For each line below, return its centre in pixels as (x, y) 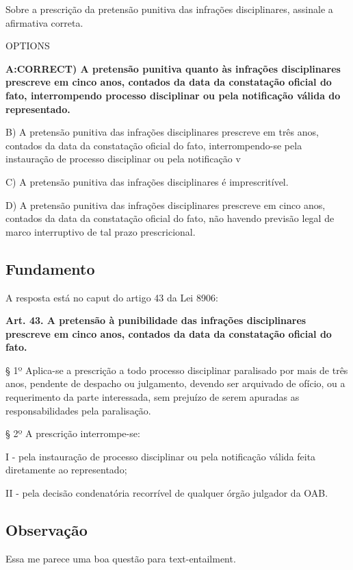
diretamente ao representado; (66, 470)
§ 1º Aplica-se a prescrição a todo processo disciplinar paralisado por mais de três (177, 370)
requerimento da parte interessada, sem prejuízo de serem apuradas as (153, 397)
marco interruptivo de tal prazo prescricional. (101, 231)
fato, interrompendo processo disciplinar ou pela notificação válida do (173, 95)
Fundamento (50, 268)
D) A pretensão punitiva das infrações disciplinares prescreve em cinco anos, (166, 205)
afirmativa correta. (44, 22)
